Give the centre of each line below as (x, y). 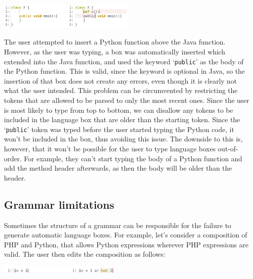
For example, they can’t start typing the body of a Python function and (133, 158)
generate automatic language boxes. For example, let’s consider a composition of (126, 235)
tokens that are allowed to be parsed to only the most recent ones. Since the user (127, 100)
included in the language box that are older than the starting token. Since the (122, 119)
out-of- (228, 148)
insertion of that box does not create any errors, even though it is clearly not (121, 80)
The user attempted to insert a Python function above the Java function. (115, 42)
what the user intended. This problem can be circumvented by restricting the (121, 90)
